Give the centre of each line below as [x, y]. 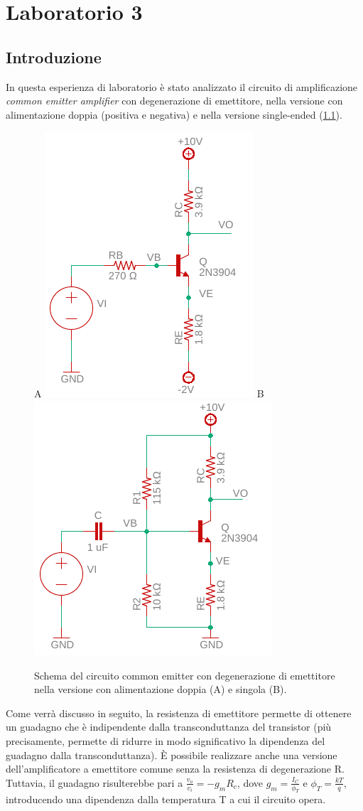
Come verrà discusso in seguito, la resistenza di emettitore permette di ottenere [179, 713]
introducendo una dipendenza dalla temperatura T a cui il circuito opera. [166, 799]
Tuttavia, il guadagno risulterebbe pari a [94, 782]
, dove [250, 782]
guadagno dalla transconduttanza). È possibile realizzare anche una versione [172, 754]
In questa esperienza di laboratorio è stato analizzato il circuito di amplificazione [182, 86]
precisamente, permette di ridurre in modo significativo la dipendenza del [166, 740]
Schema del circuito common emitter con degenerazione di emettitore [185, 675]
